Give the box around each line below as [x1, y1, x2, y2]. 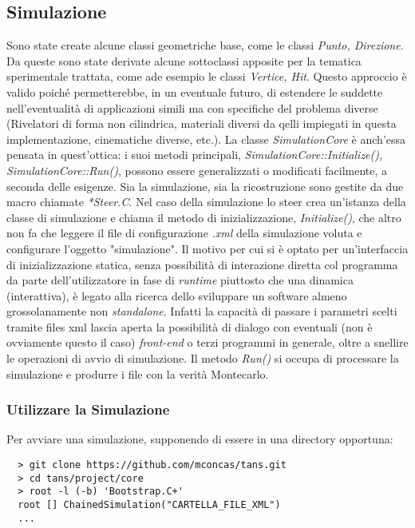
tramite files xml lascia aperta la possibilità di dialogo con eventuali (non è [6, 318, 373, 335]
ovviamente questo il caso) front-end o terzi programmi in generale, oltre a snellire [6, 334, 409, 351]
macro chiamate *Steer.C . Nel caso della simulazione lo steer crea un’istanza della [6, 193, 406, 210]
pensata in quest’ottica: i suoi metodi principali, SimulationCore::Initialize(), [6, 146, 383, 163]
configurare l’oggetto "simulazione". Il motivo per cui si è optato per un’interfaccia [6, 240, 409, 256]
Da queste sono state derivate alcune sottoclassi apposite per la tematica [6, 52, 362, 69]
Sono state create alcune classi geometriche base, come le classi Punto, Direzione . [6, 37, 404, 54]
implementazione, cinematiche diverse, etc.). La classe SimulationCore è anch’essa [6, 130, 406, 147]
